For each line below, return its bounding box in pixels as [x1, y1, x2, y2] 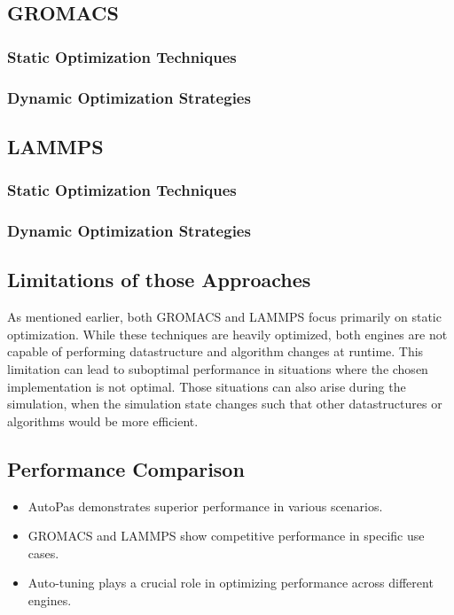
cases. [27, 543, 59, 562]
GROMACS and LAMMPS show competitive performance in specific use [27, 526, 425, 545]
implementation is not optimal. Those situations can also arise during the [7, 377, 406, 395]
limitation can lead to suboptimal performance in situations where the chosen [7, 359, 428, 378]
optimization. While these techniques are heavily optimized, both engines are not [7, 324, 448, 343]
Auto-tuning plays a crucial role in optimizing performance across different [27, 573, 434, 592]
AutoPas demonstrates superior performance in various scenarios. [27, 496, 383, 515]
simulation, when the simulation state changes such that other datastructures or [7, 394, 442, 413]
